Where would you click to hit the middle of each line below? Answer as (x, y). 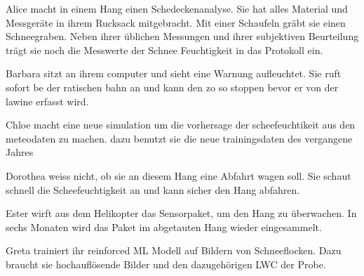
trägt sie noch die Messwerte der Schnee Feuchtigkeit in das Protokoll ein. (164, 50)
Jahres (20, 152)
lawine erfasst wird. (47, 101)
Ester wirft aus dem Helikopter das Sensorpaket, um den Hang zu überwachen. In (181, 213)
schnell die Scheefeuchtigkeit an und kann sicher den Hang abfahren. (153, 189)
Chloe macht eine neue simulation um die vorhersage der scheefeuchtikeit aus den (181, 125)
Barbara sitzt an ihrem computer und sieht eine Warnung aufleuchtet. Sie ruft (174, 73)
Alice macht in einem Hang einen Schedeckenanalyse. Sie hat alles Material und (177, 8)
